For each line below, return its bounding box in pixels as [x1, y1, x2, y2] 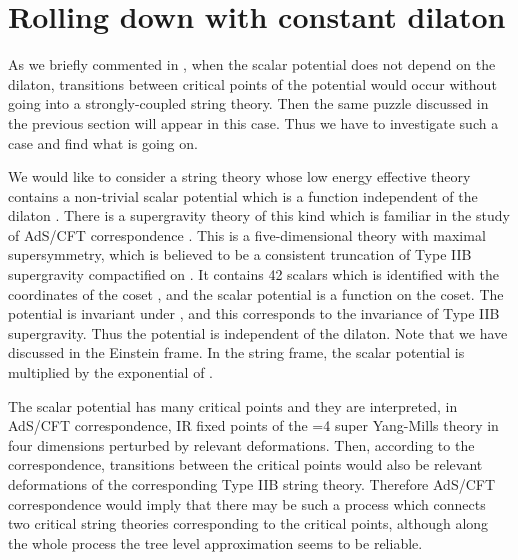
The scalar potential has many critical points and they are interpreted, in [8, 395, 458, 416]
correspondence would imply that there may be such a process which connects [8, 493, 486, 514]
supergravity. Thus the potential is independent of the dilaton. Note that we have [8, 322, 508, 343]
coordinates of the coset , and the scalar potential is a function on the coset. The [8, 283, 504, 304]
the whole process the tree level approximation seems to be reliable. [8, 532, 423, 553]
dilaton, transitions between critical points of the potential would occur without [8, 73, 497, 94]
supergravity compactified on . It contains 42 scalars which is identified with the [8, 264, 499, 285]
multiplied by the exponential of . [8, 362, 213, 383]
